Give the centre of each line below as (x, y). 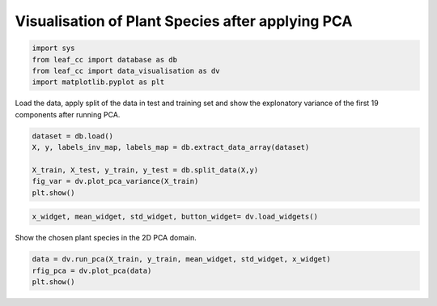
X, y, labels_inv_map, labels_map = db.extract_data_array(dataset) (171, 147)
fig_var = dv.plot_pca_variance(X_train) (115, 181)
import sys (53, 48)
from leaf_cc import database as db (105, 59)
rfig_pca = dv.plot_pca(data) (92, 270)
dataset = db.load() (72, 136)
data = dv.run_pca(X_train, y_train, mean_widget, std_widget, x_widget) (181, 259)
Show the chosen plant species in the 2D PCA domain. (106, 238)
